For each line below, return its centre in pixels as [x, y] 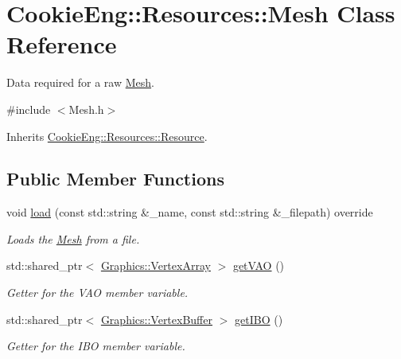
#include [29, 109]
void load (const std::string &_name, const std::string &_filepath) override [190, 212]
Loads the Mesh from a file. [73, 238]
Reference [62, 44]
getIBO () [259, 319]
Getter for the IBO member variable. [96, 346]
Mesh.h [86, 109]
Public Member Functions [115, 179]
